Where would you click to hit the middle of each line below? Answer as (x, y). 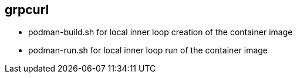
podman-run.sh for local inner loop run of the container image (148, 50)
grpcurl (27, 10)
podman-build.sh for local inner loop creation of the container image (161, 32)
